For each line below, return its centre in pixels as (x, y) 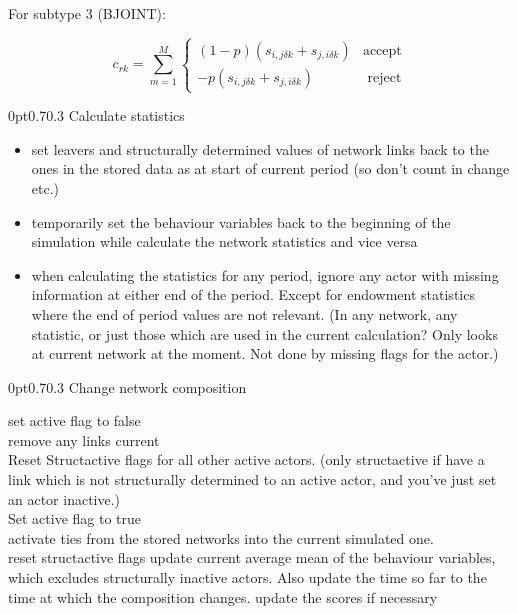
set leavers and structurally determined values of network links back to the (260, 148)
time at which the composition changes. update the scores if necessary (223, 596)
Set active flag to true (75, 518)
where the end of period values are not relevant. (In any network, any (244, 313)
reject (384, 77)
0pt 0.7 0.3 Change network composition (127, 386)
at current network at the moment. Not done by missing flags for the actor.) (265, 353)
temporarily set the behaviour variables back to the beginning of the (241, 221)
